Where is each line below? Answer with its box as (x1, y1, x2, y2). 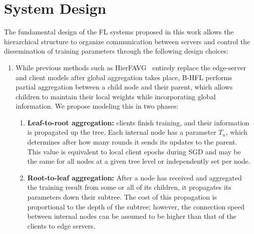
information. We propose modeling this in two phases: (15, 101, 179, 111)
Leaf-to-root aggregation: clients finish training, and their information (27, 117, 250, 127)
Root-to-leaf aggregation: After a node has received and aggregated (27, 172, 242, 182)
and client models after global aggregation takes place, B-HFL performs (15, 72, 232, 82)
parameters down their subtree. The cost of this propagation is (27, 192, 217, 202)
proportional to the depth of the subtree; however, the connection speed (27, 201, 245, 211)
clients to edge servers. (27, 220, 96, 231)
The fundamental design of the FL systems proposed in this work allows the (4, 27, 234, 37)
